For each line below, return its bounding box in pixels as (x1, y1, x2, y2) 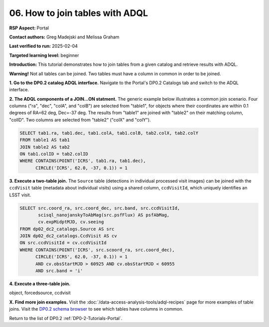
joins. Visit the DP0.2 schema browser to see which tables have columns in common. (9, 306, 184, 312)
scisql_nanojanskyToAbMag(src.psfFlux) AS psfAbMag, (38, 212, 170, 218)
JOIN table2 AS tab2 (19, 144, 70, 150)
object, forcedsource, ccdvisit (9, 290, 71, 296)
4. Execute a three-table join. (9, 281, 71, 287)
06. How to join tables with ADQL (9, 7, 148, 18)
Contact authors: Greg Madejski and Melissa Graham (9, 34, 120, 40)
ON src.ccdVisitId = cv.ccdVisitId (19, 240, 107, 246)
